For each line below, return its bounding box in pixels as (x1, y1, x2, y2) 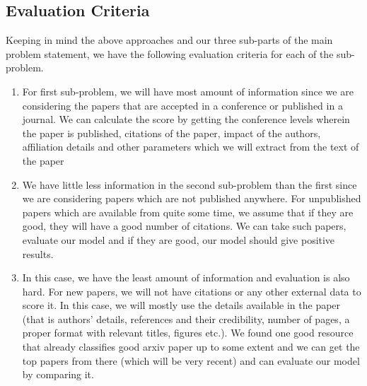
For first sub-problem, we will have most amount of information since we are (22, 83, 354, 98)
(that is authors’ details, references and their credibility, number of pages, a (22, 311, 350, 326)
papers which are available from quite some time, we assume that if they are (22, 204, 354, 219)
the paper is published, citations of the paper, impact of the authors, (22, 125, 321, 140)
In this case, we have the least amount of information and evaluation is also (22, 270, 350, 285)
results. (22, 246, 54, 261)
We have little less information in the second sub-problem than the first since (22, 177, 357, 192)
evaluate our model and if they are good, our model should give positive (22, 232, 335, 247)
